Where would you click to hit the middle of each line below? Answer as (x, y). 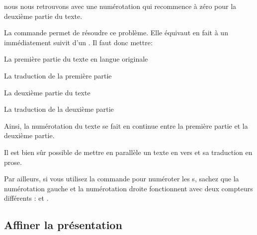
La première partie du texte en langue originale (76, 59)
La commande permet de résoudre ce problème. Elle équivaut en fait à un (116, 33)
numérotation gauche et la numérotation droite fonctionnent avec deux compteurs (128, 188)
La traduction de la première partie (58, 75)
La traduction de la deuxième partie (59, 109)
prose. (13, 162)
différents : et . (26, 198)
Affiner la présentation (63, 225)
